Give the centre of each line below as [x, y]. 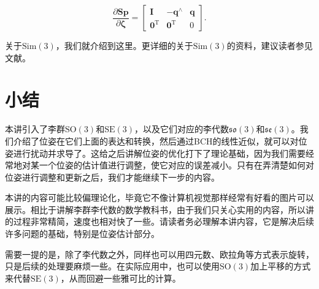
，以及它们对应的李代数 [181, 129]
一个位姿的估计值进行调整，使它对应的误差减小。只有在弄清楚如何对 [176, 165]
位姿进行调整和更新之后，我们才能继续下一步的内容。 [112, 177]
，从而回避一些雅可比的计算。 [121, 278]
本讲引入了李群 [35, 129]
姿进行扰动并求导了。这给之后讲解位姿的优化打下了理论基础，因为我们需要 [155, 153]
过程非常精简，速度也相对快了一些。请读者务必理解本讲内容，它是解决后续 [163, 221]
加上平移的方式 [281, 266]
